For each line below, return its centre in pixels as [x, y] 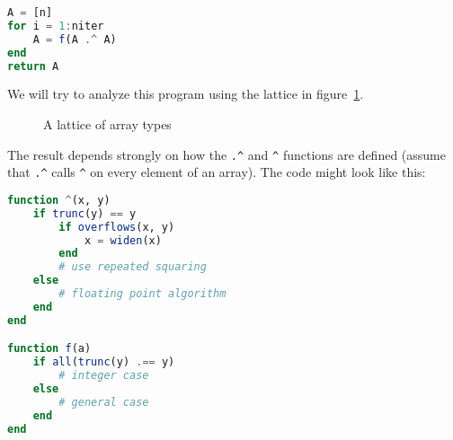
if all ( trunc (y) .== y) [104, 362]
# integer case [104, 376]
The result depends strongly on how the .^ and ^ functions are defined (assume [226, 154]
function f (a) [49, 349]
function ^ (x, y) [59, 200]
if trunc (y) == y [84, 213]
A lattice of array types [107, 123]
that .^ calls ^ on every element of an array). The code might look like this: [217, 172]
